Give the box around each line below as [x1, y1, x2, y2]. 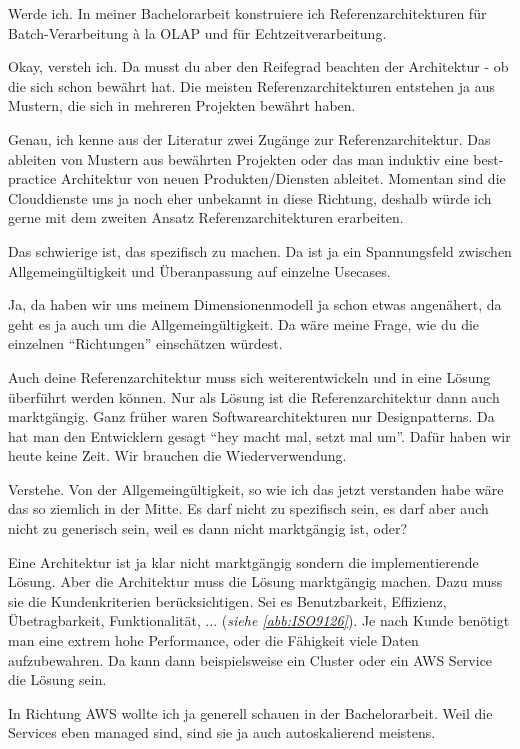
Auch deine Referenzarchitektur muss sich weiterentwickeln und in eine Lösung [8, 366, 491, 387]
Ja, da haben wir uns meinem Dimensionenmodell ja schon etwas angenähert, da [8, 294, 502, 315]
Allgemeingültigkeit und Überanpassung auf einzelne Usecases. [8, 260, 391, 281]
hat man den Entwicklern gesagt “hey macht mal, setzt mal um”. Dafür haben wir [8, 425, 511, 446]
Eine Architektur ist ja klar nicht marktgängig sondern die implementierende [8, 551, 479, 572]
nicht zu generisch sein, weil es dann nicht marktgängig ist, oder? [8, 518, 408, 539]
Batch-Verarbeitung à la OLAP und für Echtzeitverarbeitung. [8, 22, 387, 43]
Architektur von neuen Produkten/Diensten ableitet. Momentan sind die [60, 168, 506, 189]
